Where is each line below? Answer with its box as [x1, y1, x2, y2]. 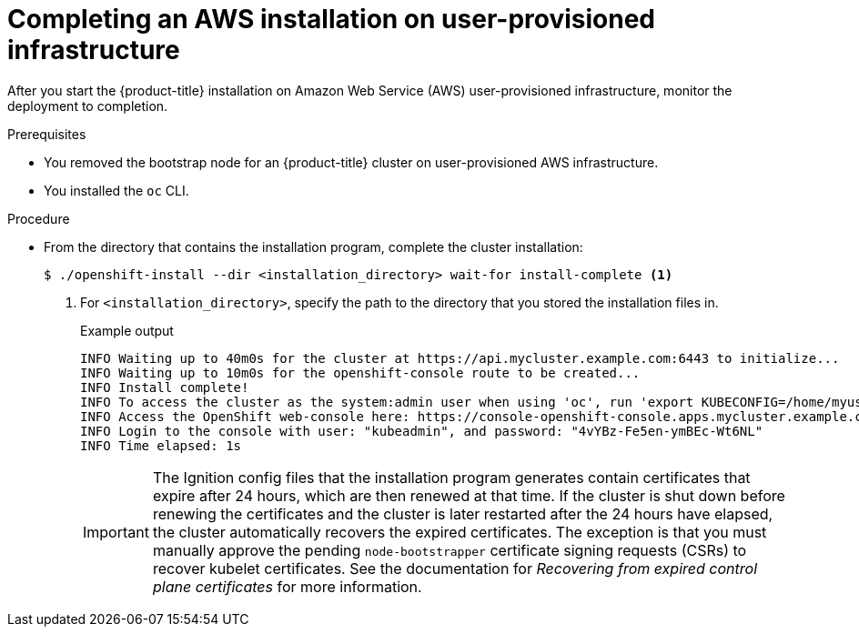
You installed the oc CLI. [44, 182, 189, 198]
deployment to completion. [7, 97, 168, 114]
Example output [80, 322, 174, 338]
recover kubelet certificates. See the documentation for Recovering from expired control [152, 559, 758, 578]
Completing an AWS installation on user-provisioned [7, 4, 655, 35]
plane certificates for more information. [152, 577, 422, 596]
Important [83, 522, 149, 541]
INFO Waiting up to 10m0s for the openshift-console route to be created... [80, 365, 641, 380]
